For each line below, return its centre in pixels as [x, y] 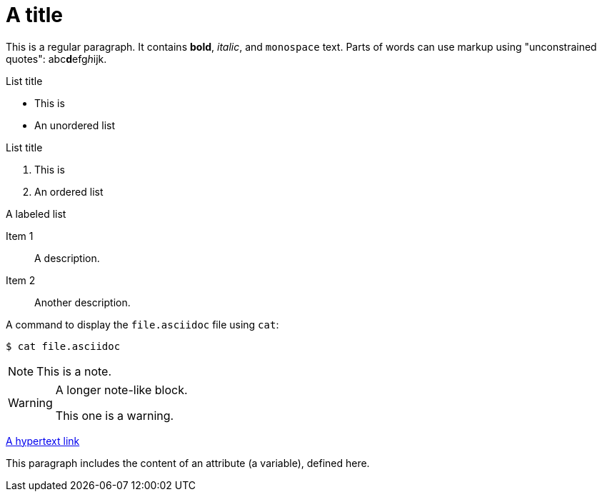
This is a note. [74, 371]
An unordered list [75, 125]
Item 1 [20, 236]
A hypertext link [43, 441]
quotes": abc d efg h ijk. [56, 59]
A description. [67, 258]
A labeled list [36, 214]
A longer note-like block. [121, 390]
